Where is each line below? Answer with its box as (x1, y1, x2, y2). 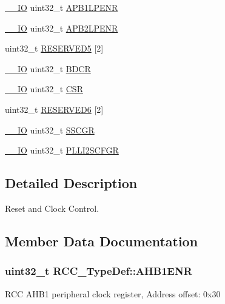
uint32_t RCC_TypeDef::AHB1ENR (5, 263, 192, 279)
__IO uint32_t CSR (5, 83, 83, 95)
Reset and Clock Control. (5, 201, 99, 214)
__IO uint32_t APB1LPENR (5, 1, 118, 13)
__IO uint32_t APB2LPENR (5, 21, 118, 34)
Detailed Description (5, 174, 138, 192)
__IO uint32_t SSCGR (5, 123, 95, 136)
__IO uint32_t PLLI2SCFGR (5, 144, 119, 157)
